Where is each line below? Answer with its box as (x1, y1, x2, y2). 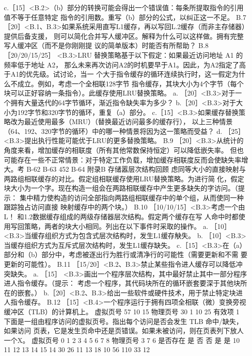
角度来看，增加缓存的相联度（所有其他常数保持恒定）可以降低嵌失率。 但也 (4, 145, 244, 155)
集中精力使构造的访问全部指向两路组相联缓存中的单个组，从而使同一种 (19, 192, 244, 202)
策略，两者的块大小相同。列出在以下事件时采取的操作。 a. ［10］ (24, 221, 231, 231)
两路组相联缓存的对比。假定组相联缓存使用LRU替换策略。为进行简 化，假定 (4, 173, 244, 183)
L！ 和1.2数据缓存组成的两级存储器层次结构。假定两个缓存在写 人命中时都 (4, 211, 238, 222)
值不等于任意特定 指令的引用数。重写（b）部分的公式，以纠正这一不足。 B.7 (4, 12, 246, 22)
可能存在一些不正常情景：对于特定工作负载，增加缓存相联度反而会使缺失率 (4, 154, 241, 164)
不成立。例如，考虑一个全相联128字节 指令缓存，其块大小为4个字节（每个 (10, 78, 244, 88)
